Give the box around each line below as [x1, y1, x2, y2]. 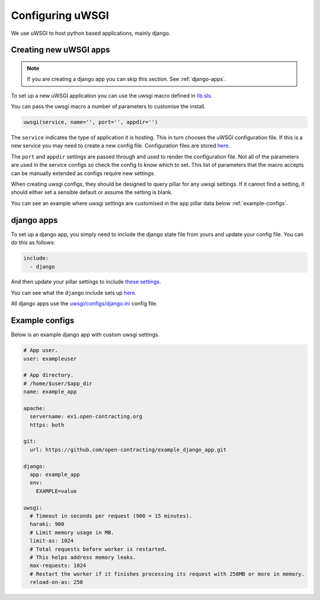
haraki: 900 [30, 521, 65, 528]
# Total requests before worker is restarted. [30, 546, 168, 553]
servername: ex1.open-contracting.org [30, 413, 142, 420]
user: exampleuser [23, 355, 77, 362]
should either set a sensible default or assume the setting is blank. [11, 189, 173, 196]
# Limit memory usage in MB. [30, 529, 115, 536]
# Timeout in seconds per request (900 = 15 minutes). [30, 512, 193, 519]
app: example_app [30, 471, 80, 478]
